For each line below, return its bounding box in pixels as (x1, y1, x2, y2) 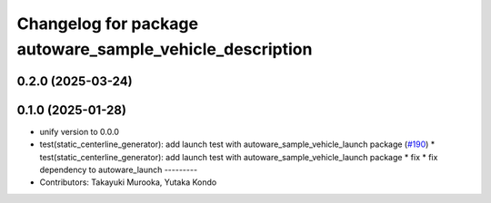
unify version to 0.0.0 (39, 126, 120, 137)
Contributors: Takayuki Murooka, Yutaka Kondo (39, 177, 217, 188)
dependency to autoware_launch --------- (39, 164, 198, 176)
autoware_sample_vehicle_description (16, 39, 313, 59)
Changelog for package (16, 14, 199, 34)
